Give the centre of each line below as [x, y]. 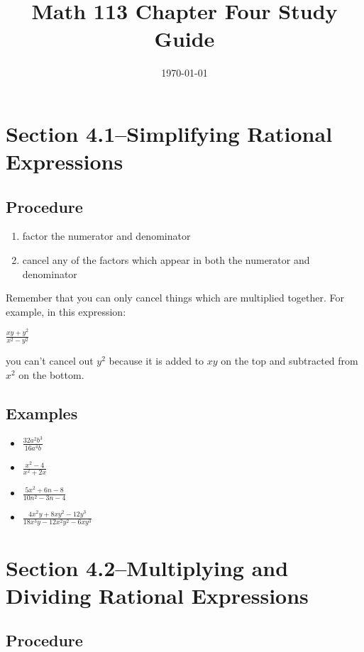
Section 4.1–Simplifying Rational [169, 133]
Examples [42, 413]
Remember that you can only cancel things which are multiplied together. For [175, 298]
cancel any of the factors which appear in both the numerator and [166, 260]
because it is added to [156, 361]
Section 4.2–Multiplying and [147, 567]
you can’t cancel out [50, 361]
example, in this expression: [66, 311]
